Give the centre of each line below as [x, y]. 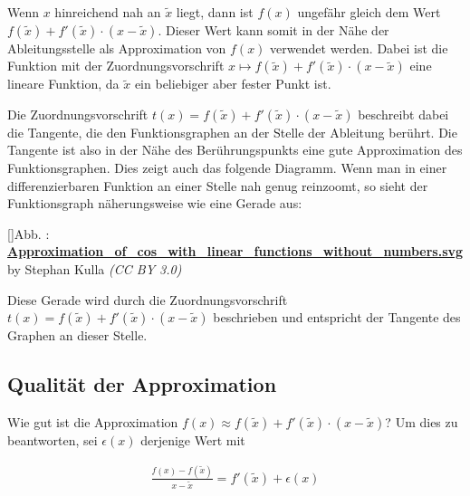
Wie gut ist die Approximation [93, 421]
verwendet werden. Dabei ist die [359, 48]
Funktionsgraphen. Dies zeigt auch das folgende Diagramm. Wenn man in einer [227, 167]
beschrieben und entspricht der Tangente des [337, 317]
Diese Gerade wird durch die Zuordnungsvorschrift [148, 299]
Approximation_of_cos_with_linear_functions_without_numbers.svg [235, 251]
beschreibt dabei [403, 114]
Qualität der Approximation [142, 384]
